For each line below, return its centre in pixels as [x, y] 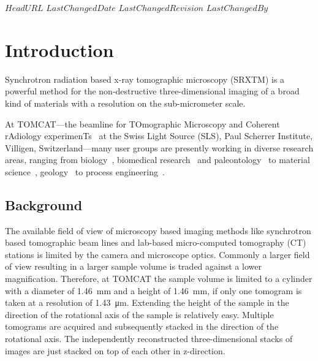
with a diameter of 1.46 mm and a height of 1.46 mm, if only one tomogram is [153, 290]
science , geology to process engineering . [85, 171]
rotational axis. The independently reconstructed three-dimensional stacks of [149, 339]
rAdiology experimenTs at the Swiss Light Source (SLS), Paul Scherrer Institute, [159, 136]
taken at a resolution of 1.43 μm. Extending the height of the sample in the [147, 302]
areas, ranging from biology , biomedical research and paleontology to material [157, 160]
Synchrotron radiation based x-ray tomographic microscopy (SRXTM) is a [145, 79]
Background [44, 204]
